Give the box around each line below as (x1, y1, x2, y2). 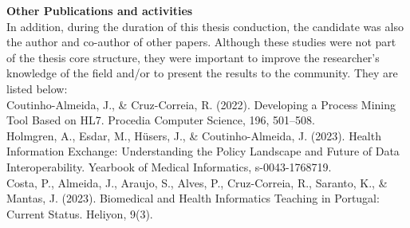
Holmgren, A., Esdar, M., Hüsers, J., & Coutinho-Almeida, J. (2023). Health (6, 127, 381, 143)
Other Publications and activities (6, 2, 193, 18)
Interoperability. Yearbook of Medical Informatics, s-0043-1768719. (6, 158, 332, 175)
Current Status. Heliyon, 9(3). (6, 205, 153, 222)
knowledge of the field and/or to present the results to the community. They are (6, 65, 398, 81)
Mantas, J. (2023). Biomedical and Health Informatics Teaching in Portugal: (6, 190, 380, 206)
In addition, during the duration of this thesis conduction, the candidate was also (6, 18, 404, 34)
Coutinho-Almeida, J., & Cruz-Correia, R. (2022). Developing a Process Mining (6, 96, 396, 112)
